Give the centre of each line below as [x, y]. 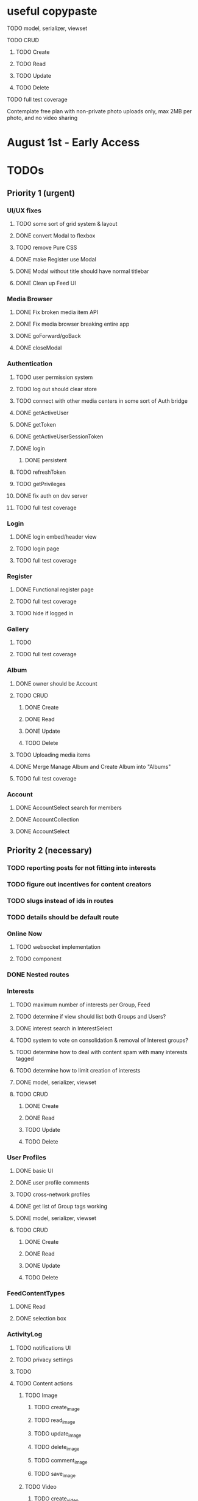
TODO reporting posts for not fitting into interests [82, 868]
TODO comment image [61, 1461]
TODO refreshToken [41, 472]
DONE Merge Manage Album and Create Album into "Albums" [93, 766]
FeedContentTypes [36, 1293]
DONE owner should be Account [56, 683]
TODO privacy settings [44, 1360]
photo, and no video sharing [42, 118]
